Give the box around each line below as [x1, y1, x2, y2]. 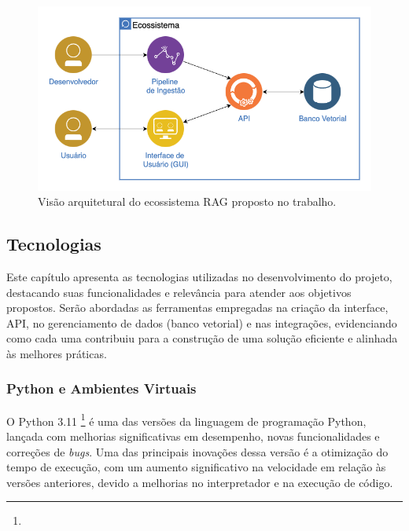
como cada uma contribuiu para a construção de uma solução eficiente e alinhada [6, 330, 398, 346]
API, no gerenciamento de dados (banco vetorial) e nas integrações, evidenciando [6, 314, 397, 331]
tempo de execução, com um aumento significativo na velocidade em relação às [6, 459, 386, 475]
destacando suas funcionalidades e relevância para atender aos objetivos [6, 284, 352, 300]
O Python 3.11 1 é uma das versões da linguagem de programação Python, [6, 410, 367, 429]
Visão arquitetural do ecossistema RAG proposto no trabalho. [38, 193, 337, 210]
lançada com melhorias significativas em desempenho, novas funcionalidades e [6, 428, 380, 444]
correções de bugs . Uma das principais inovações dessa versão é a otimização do [6, 443, 389, 460]
